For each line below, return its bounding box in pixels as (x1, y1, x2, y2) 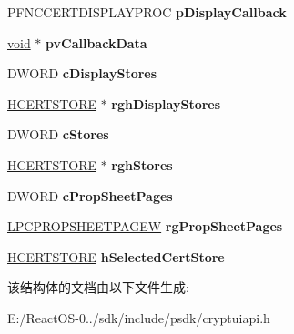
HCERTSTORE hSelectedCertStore (7, 247, 225, 266)
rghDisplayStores (111, 94, 221, 113)
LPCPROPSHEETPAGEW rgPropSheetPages (7, 217, 283, 236)
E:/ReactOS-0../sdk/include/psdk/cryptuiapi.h (7, 308, 270, 327)
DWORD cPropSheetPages (7, 186, 173, 205)
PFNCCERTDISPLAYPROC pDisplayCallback (7, 3, 287, 21)
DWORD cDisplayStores (7, 64, 157, 83)
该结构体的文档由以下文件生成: (7, 278, 189, 297)
